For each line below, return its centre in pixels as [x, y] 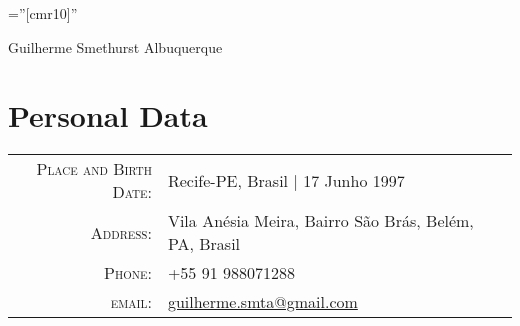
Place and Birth [94, 169]
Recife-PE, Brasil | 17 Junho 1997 [286, 180]
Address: [121, 232]
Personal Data [108, 115]
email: [131, 302]
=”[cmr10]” [43, 13]
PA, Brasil [204, 244]
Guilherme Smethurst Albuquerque [115, 46]
